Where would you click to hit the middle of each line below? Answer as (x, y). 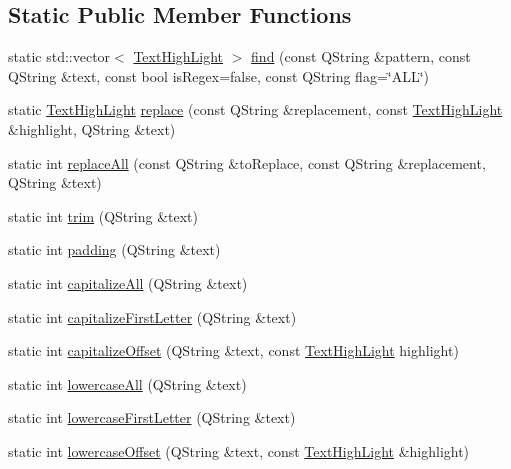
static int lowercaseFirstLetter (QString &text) (152, 417)
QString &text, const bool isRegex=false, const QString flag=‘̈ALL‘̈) (219, 75)
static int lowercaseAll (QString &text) (127, 383)
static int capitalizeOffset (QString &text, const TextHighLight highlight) (233, 350)
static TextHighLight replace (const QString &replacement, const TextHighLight (255, 109)
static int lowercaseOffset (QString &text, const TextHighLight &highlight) (239, 450)
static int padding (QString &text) (114, 249)
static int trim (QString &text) (103, 215)
